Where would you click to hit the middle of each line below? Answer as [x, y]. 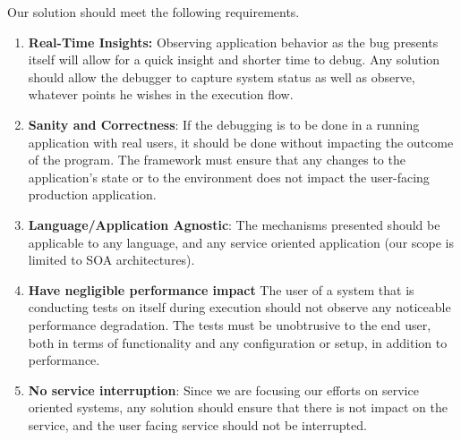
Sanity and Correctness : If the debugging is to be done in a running [224, 124]
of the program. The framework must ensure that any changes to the [217, 160]
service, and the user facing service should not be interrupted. [197, 424]
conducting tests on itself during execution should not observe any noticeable [239, 307]
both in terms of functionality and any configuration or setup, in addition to [238, 342]
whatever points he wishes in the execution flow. [161, 94]
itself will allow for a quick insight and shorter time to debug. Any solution [234, 59]
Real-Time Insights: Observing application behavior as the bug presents [233, 42]
